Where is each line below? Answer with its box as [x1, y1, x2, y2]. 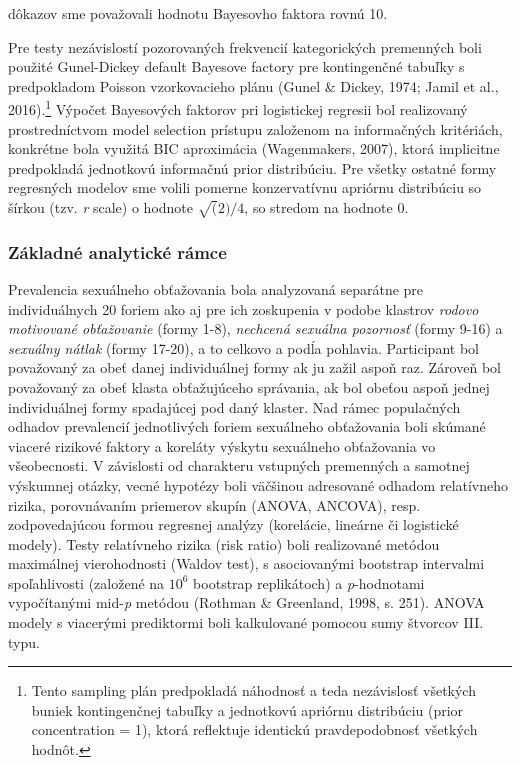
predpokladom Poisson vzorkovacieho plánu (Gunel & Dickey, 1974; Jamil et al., [8, 75, 499, 96]
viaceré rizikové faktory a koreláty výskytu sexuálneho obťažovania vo [8, 435, 436, 456]
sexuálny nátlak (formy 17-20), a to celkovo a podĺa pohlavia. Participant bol [8, 337, 479, 358]
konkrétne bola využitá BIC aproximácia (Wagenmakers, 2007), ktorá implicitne [8, 138, 500, 159]
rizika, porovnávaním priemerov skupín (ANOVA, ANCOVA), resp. [8, 494, 421, 515]
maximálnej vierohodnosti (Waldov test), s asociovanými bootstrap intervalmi [8, 553, 485, 574]
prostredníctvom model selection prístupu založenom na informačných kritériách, [8, 118, 503, 139]
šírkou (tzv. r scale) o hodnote [8, 197, 194, 217]
